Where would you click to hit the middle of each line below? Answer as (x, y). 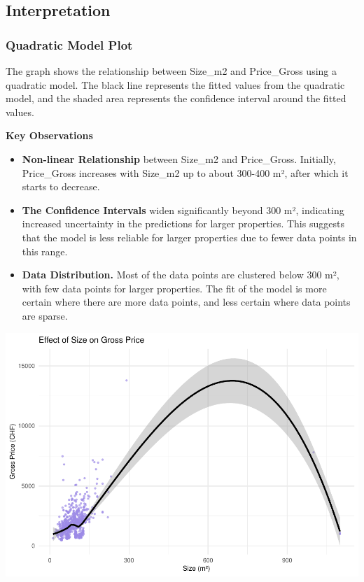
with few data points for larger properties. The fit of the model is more (174, 288)
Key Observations (49, 135)
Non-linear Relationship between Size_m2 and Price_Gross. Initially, (179, 158)
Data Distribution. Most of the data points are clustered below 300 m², (181, 275)
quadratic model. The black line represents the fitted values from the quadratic (175, 84)
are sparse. (45, 315)
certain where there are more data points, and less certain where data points (186, 302)
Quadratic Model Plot (69, 44)
